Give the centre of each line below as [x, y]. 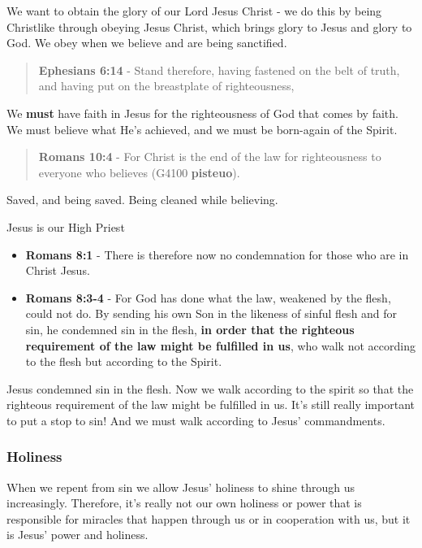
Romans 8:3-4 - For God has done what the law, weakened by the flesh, [208, 297]
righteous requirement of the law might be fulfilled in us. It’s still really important [211, 404]
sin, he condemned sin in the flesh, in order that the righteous [190, 329]
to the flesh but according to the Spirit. [124, 361]
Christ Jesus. [58, 270]
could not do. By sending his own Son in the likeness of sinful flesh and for [211, 313]
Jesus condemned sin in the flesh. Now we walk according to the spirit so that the [210, 388]
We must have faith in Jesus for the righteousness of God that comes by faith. [202, 113]
